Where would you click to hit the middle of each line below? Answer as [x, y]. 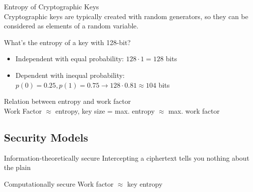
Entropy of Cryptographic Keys [52, 6]
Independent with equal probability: [70, 59]
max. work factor [194, 110]
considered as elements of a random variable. [71, 26]
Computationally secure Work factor [59, 183]
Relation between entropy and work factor [68, 101]
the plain [17, 167]
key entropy [145, 183]
